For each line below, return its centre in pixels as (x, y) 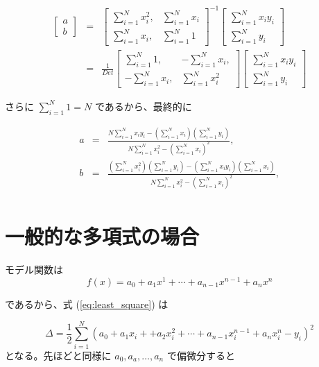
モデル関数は (34, 270)
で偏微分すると (201, 355)
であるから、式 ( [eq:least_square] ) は (87, 304)
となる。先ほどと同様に (58, 355)
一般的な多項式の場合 (102, 236)
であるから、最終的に (143, 106)
